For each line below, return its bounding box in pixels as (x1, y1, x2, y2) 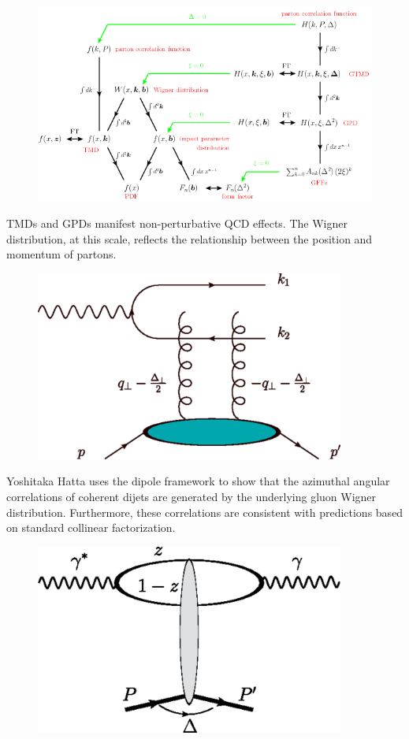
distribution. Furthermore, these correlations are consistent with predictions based (6, 503, 403, 520)
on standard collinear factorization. (6, 519, 176, 536)
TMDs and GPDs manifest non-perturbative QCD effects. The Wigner (6, 215, 348, 232)
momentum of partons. (6, 246, 117, 262)
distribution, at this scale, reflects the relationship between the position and (6, 230, 373, 247)
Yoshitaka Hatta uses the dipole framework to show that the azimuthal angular (6, 473, 390, 489)
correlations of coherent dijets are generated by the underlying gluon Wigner (6, 488, 377, 504)
